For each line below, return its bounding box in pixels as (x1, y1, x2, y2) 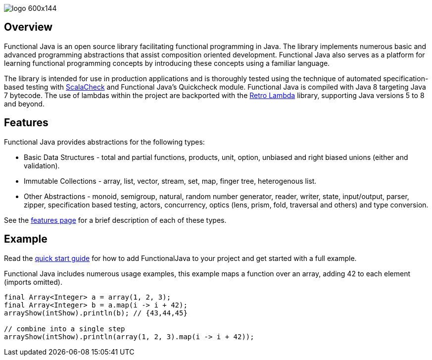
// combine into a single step (4, 324, 125, 333)
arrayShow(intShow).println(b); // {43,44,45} (4, 309, 188, 317)
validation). (24, 161, 60, 170)
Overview (4, 21, 53, 34)
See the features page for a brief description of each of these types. (4, 215, 227, 224)
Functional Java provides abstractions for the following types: (4, 137, 205, 146)
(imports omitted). (4, 277, 62, 286)
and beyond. (4, 99, 45, 108)
